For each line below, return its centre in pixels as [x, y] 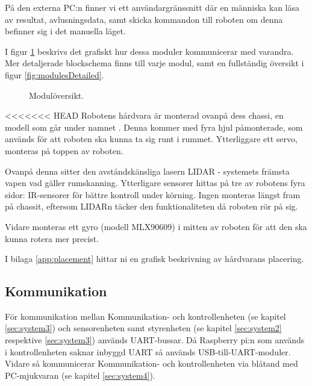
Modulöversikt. [57, 95]
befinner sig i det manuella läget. [65, 31]
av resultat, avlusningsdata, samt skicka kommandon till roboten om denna [144, 19]
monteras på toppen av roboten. [64, 150]
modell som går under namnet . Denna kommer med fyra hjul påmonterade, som [154, 127]
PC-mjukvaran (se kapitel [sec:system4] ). [80, 375]
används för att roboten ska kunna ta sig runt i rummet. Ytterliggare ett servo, [151, 139]
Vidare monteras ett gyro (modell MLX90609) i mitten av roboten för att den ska [156, 226]
